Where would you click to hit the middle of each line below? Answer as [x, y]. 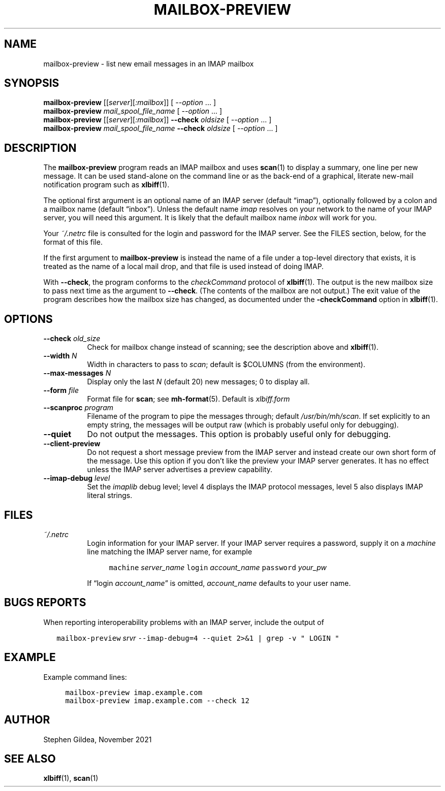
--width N [60, 356]
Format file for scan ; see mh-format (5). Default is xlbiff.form [188, 399]
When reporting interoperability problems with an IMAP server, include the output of [184, 622]
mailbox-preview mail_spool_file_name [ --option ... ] [133, 111]
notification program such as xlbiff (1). [106, 185]
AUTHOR [27, 720]
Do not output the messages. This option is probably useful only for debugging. [239, 434]
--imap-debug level [77, 478]
